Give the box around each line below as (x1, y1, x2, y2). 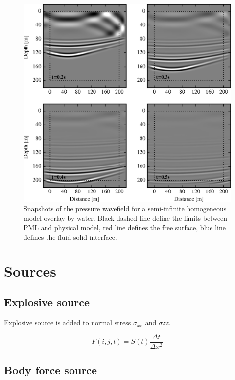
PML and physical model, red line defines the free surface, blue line (23, 222, 226, 233)
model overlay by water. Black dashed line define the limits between (23, 213, 228, 223)
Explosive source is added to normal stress (4, 317, 131, 328)
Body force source (4, 362, 97, 378)
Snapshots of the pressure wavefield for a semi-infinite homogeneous (23, 203, 227, 214)
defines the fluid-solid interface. (23, 232, 117, 242)
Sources (4, 261, 56, 281)
